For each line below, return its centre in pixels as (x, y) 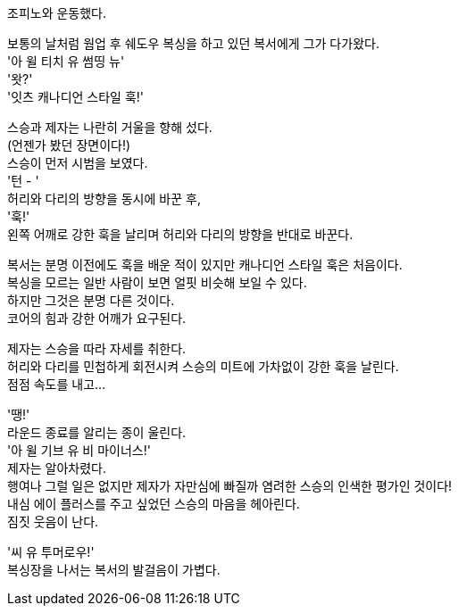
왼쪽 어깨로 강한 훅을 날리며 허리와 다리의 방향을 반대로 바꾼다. (180, 234)
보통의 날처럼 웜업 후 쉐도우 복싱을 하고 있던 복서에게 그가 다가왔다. (193, 43)
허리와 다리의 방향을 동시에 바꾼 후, (104, 199)
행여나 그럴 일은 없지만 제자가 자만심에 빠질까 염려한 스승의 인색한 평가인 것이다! (230, 486)
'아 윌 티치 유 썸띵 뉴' (66, 61)
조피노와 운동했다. (57, 13)
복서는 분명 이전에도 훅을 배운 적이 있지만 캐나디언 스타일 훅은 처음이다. (205, 265)
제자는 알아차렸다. (57, 468)
